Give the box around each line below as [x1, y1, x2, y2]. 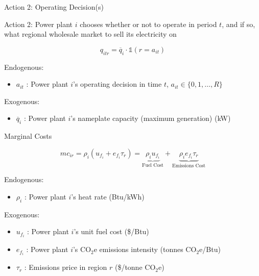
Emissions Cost [172, 163, 206, 168]
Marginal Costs [4, 131, 52, 141]
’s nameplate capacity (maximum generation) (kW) [70, 113, 231, 123]
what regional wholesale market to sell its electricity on [4, 29, 177, 39]
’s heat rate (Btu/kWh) [71, 191, 145, 202]
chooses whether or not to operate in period [80, 18, 217, 29]
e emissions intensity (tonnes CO [93, 244, 197, 255]
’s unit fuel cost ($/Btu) [74, 226, 149, 237]
